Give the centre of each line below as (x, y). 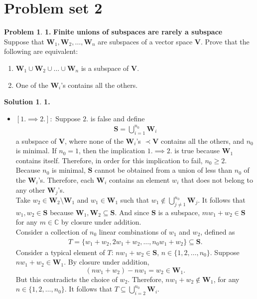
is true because (197, 150)
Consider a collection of (52, 232)
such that (135, 200)
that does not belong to (217, 179)
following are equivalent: (41, 51)
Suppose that (24, 41)
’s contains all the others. (99, 85)
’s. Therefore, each (66, 179)
